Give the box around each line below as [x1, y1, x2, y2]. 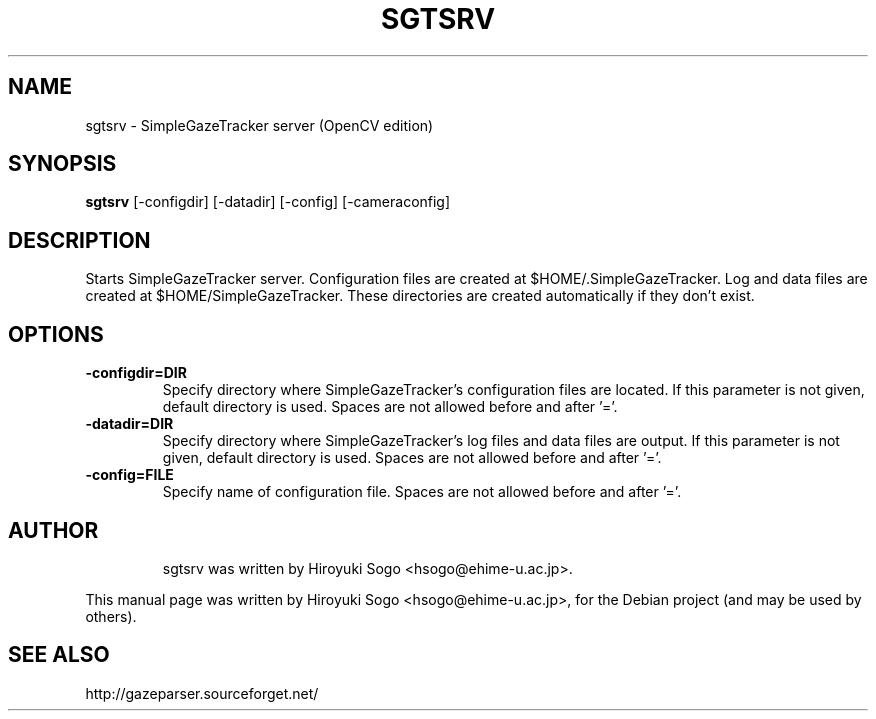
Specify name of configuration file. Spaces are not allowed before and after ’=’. [162, 483, 682, 501]
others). [85, 607, 137, 625]
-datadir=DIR [85, 415, 174, 433]
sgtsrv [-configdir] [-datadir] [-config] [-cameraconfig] [85, 193, 451, 211]
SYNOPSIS [8, 151, 117, 177]
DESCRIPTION [8, 227, 151, 253]
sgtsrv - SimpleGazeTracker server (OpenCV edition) [85, 116, 434, 134]
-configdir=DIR [85, 364, 187, 382]
